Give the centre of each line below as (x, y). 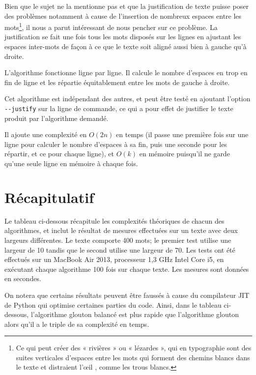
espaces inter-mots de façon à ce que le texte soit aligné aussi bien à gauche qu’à (126, 46)
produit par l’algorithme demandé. (57, 118)
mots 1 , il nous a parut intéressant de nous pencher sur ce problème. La (111, 26)
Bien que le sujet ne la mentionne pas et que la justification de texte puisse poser (127, 6)
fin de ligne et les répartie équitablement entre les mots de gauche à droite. (117, 82)
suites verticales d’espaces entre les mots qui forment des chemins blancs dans (133, 357)
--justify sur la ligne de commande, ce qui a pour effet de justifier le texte (119, 108)
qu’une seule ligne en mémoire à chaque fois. (71, 163)
